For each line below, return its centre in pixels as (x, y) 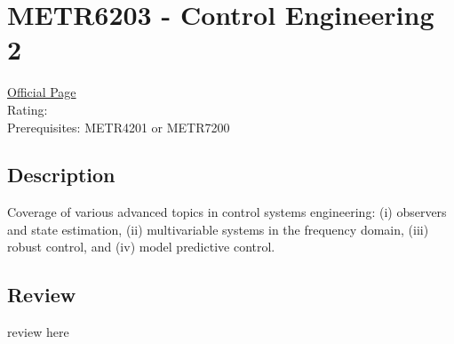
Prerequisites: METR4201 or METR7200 (119, 127)
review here (38, 332)
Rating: (28, 109)
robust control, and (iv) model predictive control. (141, 247)
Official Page (42, 92)
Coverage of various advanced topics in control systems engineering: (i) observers (227, 212)
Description (61, 175)
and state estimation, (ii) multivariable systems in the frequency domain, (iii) (218, 229)
